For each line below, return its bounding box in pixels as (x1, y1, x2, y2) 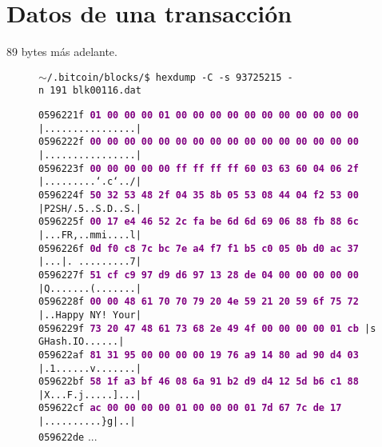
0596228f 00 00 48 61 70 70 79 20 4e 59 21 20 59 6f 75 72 (38, 296, 359, 308)
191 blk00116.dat (50, 85, 141, 97)
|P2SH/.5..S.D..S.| (38, 202, 141, 214)
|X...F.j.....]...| (38, 389, 141, 401)
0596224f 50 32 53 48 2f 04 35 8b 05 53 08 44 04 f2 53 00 (38, 189, 359, 201)
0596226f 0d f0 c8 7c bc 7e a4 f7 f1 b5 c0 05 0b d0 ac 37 (38, 242, 359, 254)
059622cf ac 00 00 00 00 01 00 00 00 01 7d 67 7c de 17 (38, 402, 342, 414)
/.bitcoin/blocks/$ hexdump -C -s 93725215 (46, 71, 282, 83)
